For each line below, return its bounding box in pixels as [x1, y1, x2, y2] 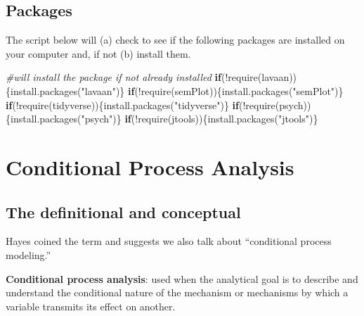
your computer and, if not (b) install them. [6, 46, 191, 61]
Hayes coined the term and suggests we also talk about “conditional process [6, 234, 332, 248]
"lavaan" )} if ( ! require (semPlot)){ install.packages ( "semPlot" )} [81, 83, 344, 98]
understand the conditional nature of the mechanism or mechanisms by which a [6, 285, 349, 300]
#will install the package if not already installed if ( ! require [6, 70, 258, 84]
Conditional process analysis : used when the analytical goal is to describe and [6, 271, 358, 286]
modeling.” [6, 247, 51, 262]
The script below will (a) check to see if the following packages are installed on [6, 32, 345, 47]
